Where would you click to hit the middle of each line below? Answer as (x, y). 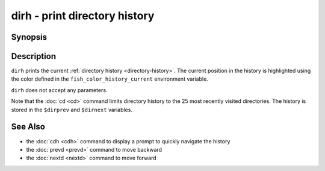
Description (34, 56)
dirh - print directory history (83, 16)
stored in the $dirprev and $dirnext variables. (72, 110)
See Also (28, 127)
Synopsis (29, 37)
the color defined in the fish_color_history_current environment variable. (110, 79)
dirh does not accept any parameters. (59, 90)
